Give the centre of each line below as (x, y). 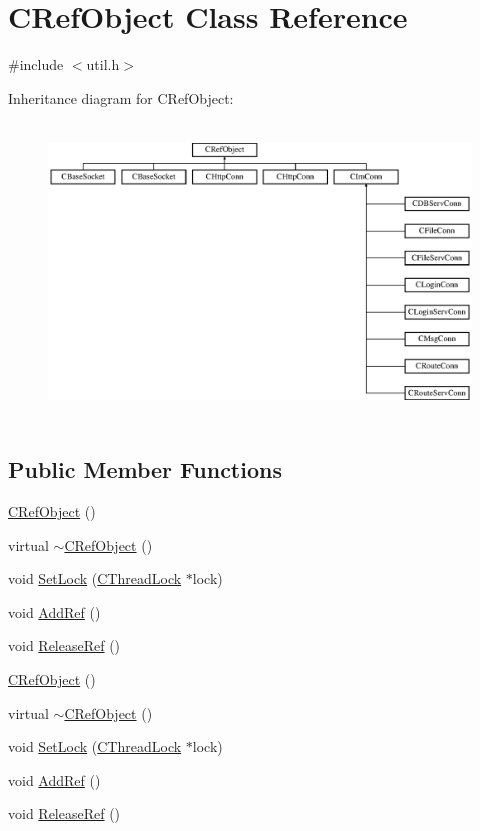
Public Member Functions (145, 469)
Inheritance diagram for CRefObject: (121, 97)
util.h (103, 64)
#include (36, 64)
